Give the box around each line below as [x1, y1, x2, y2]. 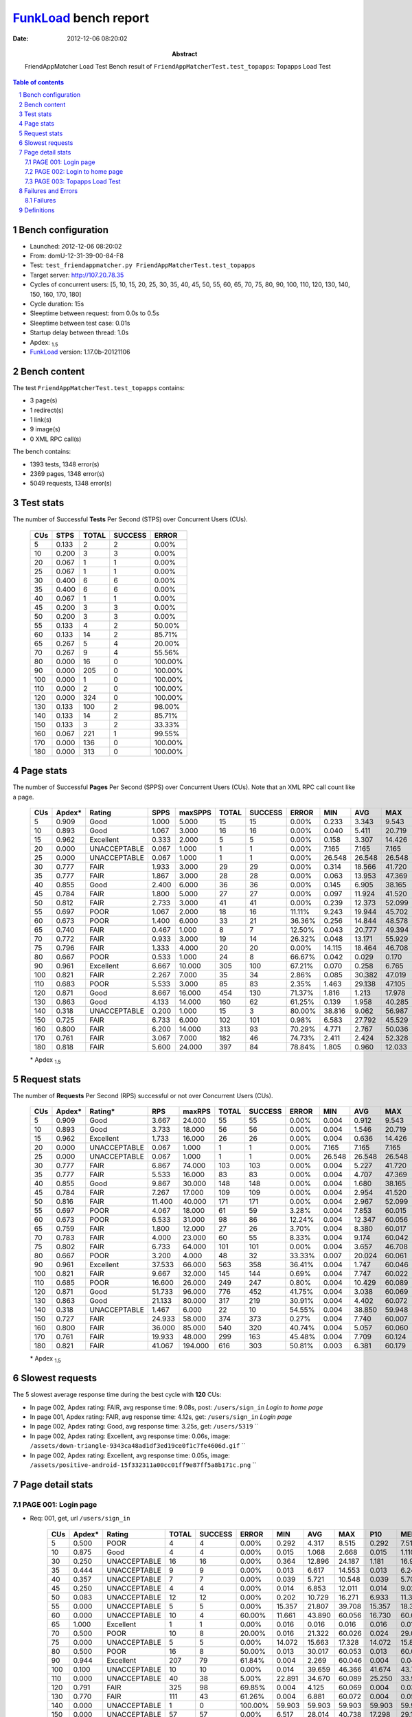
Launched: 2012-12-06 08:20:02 [30, 242, 122, 250]
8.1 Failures [25, 196, 56, 205]
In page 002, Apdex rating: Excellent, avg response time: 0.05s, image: [30, 1451, 230, 1459]
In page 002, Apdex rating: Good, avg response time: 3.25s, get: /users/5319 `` [30, 1422, 259, 1431]
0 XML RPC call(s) [30, 435, 82, 443]
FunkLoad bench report [12, 10, 150, 25]
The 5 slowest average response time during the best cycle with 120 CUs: [12, 1391, 222, 1399]
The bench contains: [12, 447, 71, 456]
